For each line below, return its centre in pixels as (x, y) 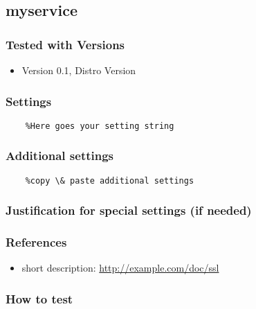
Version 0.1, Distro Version (79, 70)
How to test (39, 298)
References (36, 242)
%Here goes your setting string (100, 126)
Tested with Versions (65, 44)
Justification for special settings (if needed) (129, 210)
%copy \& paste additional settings (110, 180)
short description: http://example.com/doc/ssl (120, 268)
